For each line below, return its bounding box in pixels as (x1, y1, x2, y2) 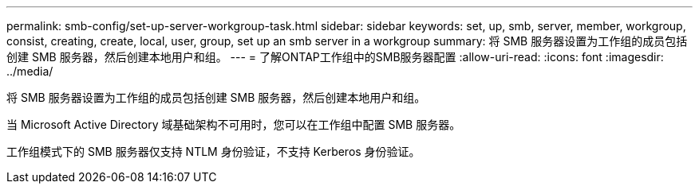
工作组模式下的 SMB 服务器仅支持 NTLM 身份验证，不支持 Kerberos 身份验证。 (6, 145, 421, 158)
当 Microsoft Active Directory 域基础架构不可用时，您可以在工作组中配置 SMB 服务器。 (6, 118, 461, 131)
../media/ (6, 64, 53, 78)
